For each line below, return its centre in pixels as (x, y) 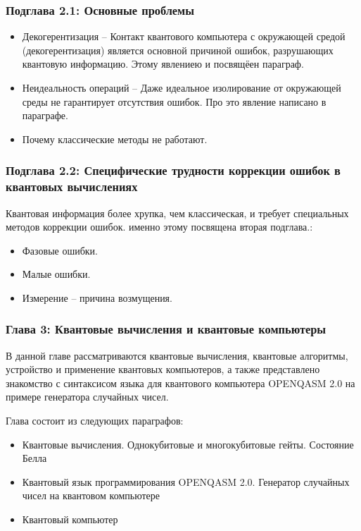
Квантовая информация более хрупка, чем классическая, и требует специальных (177, 213)
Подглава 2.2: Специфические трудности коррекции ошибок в (173, 170)
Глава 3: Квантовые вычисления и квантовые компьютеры (166, 329)
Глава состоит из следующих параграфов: (95, 421)
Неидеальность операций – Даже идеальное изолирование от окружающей (182, 87)
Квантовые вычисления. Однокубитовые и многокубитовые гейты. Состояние (188, 444)
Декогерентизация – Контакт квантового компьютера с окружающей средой (184, 36)
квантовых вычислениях (72, 187)
